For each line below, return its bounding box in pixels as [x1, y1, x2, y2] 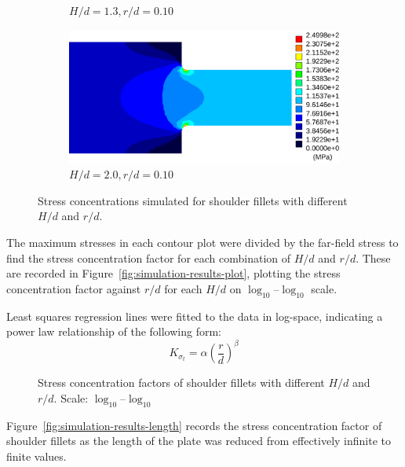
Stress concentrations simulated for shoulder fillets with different [38, 192, 348, 208]
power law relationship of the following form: [6, 323, 221, 340]
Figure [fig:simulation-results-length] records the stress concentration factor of [6, 417, 382, 433]
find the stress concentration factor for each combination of [6, 249, 291, 266]
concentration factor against [6, 280, 141, 296]
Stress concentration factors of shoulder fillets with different [38, 374, 325, 391]
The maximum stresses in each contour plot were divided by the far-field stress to [6, 233, 399, 250]
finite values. [6, 447, 67, 464]
